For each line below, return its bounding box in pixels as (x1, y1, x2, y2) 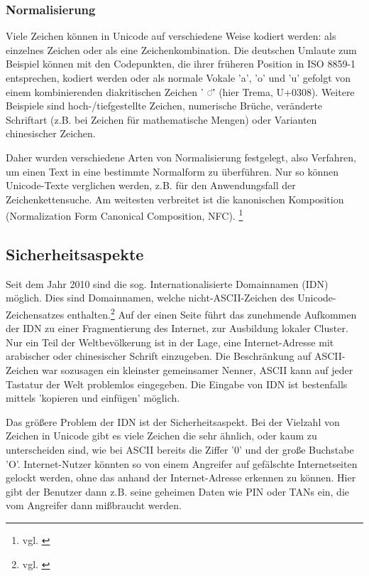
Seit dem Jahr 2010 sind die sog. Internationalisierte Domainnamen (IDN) (6, 276, 329, 291)
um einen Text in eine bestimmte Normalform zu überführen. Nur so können (6, 164, 338, 178)
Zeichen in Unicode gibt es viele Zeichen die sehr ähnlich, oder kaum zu (6, 428, 317, 443)
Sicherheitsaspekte (6, 242, 144, 265)
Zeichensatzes (6, 306, 65, 321)
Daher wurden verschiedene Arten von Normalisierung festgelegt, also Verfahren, (6, 149, 356, 164)
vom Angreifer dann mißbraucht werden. (6, 498, 182, 513)
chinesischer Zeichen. (6, 126, 96, 141)
